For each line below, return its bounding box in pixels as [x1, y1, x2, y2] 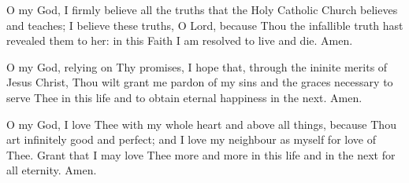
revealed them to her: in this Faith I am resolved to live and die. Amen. [6, 32, 353, 49]
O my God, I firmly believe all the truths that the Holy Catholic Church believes [6, 2, 398, 17]
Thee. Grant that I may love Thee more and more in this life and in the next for [6, 146, 396, 163]
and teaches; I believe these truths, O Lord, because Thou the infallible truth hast [6, 16, 403, 33]
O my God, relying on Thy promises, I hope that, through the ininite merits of [6, 58, 388, 75]
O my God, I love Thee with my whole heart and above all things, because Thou [6, 115, 396, 132]
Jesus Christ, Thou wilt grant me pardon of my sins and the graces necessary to [6, 74, 393, 90]
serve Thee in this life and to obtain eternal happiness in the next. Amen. [6, 89, 363, 105]
